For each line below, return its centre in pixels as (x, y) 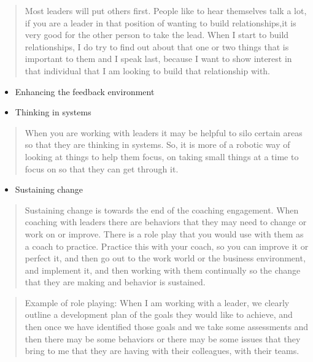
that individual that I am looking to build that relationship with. (148, 70)
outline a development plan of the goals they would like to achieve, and (159, 314)
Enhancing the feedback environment (85, 91)
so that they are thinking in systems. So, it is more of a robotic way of (157, 144)
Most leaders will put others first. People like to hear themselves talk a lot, (166, 10)
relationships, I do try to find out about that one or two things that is (157, 46)
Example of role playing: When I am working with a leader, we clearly (157, 302)
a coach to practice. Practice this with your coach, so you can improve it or (167, 246)
